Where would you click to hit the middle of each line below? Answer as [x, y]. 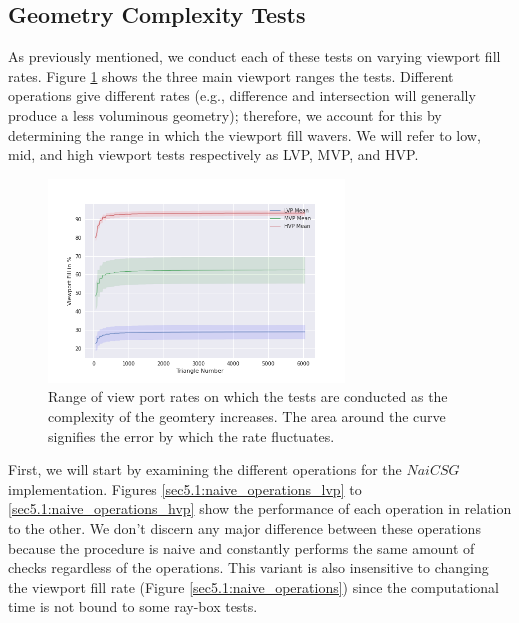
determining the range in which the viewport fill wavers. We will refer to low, [244, 134]
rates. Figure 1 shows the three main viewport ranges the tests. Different [231, 75]
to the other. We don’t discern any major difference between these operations [244, 527]
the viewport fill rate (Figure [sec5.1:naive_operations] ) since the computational [254, 586]
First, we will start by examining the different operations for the [205, 469]
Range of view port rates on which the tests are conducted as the [248, 396]
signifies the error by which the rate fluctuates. [191, 435]
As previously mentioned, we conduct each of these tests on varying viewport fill [254, 56]
